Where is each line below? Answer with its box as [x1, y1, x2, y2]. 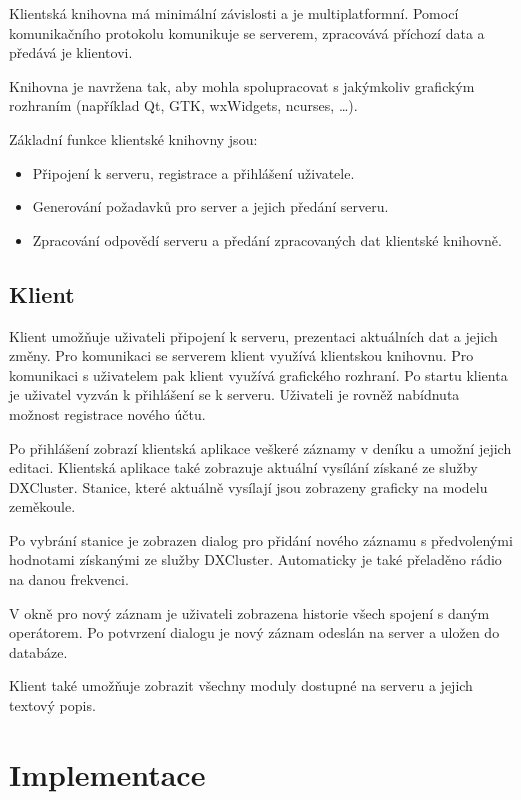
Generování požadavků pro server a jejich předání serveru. [32, 196, 389, 217]
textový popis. [9, 695, 96, 716]
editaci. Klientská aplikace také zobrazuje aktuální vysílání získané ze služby [9, 457, 478, 478]
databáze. [9, 641, 68, 662]
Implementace [9, 753, 206, 794]
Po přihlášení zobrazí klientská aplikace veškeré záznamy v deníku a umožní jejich [9, 437, 512, 458]
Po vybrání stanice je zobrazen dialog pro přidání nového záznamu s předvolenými [9, 529, 513, 550]
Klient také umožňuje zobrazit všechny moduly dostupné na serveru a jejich [9, 675, 473, 696]
